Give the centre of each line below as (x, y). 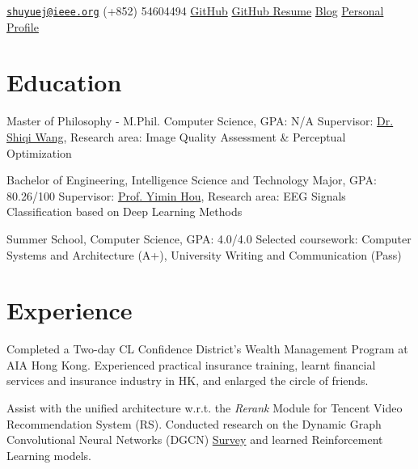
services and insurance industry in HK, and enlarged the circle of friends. (188, 380)
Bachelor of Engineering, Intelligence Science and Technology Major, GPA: (192, 180)
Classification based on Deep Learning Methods (125, 211)
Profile (23, 26)
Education (64, 82)
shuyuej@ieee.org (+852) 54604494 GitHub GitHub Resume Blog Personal (195, 11)
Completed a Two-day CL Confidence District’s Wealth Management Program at (207, 349)
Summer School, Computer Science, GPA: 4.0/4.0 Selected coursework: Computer (209, 238)
